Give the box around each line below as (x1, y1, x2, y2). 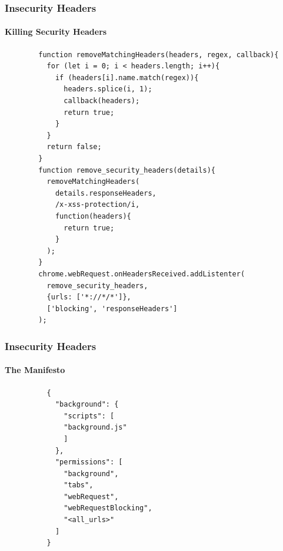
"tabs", (64, 481, 94, 490)
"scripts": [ (64, 411, 115, 420)
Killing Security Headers (5, 25, 107, 38)
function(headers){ (55, 212, 131, 220)
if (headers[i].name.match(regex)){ (55, 73, 199, 82)
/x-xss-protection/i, (55, 200, 140, 209)
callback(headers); (64, 97, 140, 105)
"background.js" (64, 423, 127, 432)
